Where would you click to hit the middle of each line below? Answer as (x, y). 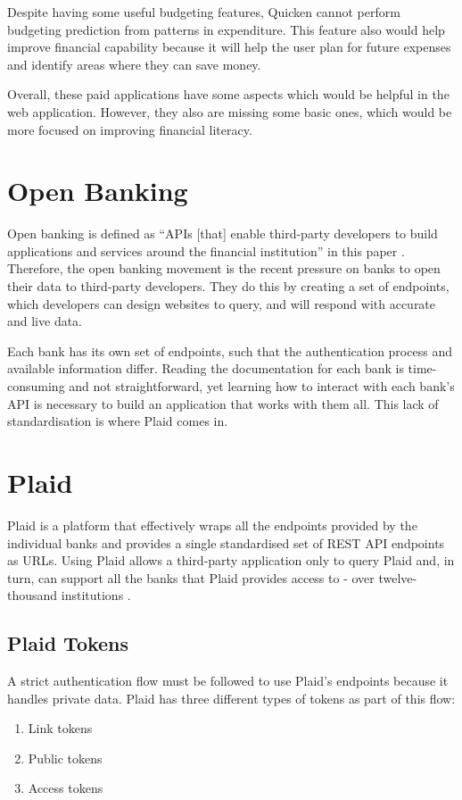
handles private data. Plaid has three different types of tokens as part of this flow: (231, 698)
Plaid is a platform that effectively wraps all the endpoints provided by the (212, 525)
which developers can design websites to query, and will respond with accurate (222, 303)
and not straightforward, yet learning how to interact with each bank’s (262, 386)
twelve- (398, 577)
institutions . (96, 595)
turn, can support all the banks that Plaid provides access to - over (191, 577)
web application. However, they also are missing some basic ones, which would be (230, 111)
